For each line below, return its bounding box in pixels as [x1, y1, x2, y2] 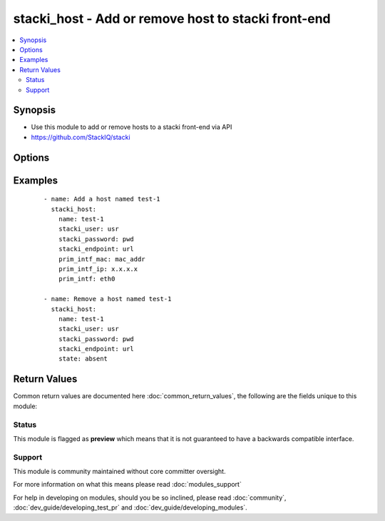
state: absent [58, 355, 108, 363]
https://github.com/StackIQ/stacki [31, 133, 131, 141]
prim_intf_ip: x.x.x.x [58, 265, 138, 273]
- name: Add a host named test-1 [43, 195, 160, 203]
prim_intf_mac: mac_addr [58, 255, 145, 263]
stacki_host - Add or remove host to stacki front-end [13, 11, 331, 26]
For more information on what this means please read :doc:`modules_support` [13, 480, 242, 489]
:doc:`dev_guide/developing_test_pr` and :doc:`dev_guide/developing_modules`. [13, 503, 247, 512]
